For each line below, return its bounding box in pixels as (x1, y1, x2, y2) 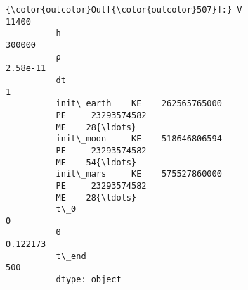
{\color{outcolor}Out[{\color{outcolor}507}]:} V (6, 5, 242, 15)
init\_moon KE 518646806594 (56, 134, 222, 144)
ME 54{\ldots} (56, 157, 137, 168)
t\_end (56, 251, 86, 261)
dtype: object (56, 275, 122, 285)
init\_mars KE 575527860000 (56, 169, 222, 179)
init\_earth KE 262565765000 (56, 99, 222, 109)
